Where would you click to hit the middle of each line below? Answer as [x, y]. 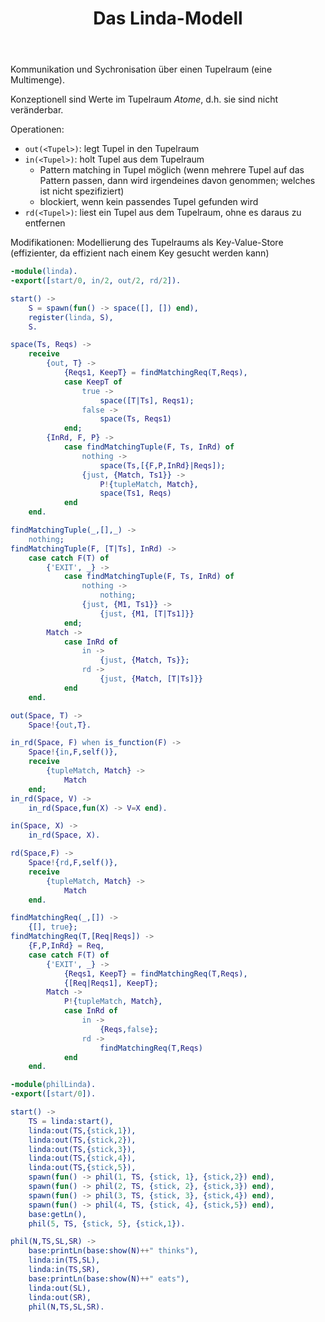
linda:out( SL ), [60, 1288]
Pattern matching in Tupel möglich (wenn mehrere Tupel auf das [172, 170]
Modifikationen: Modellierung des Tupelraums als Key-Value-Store [147, 243]
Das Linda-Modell [168, 18]
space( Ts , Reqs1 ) [135, 419]
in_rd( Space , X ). [64, 835]
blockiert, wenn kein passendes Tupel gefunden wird [149, 202]
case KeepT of [93, 382]
